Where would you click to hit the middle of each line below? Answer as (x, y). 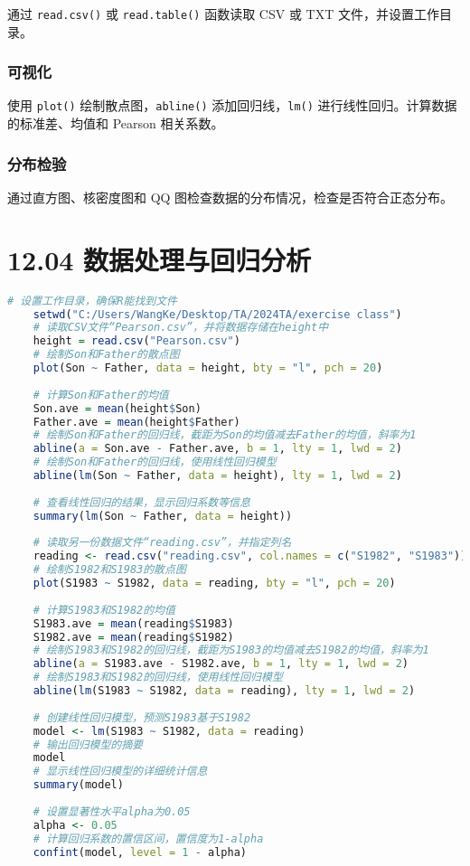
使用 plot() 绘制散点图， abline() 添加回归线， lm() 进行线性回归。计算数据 (232, 105)
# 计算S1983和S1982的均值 (104, 610)
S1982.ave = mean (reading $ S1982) (133, 637)
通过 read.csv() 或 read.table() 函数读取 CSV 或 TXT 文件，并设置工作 (223, 14)
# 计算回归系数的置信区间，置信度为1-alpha (148, 838)
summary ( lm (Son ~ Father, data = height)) (163, 516)
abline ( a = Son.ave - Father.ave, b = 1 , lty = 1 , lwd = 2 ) (217, 449)
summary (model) (78, 785)
